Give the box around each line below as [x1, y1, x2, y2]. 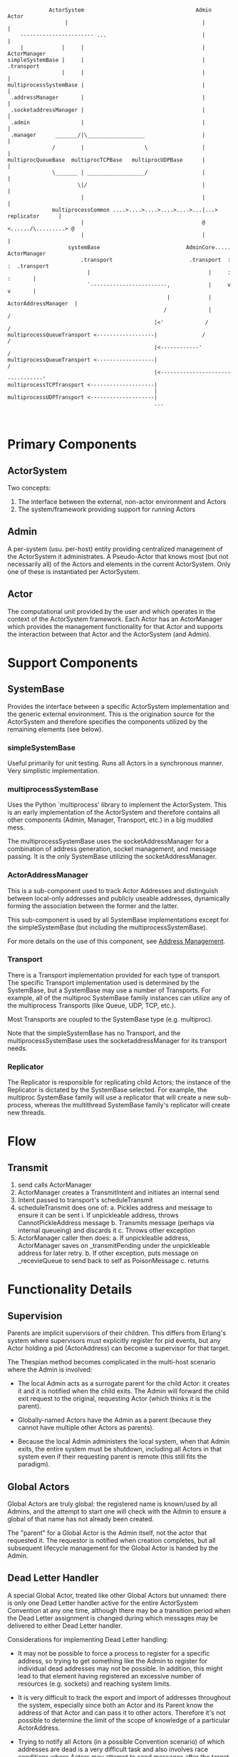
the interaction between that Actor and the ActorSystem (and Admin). [7, 630, 212, 638]
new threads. [7, 1108, 46, 1117]
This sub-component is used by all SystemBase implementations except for [7, 915, 229, 924]
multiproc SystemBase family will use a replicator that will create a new [7, 1093, 216, 1102]
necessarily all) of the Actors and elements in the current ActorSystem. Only [7, 560, 231, 568]
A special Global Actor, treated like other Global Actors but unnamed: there [7, 1591, 227, 1599]
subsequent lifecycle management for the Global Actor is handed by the [7, 1544, 219, 1552]
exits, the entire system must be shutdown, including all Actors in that [17, 1445, 222, 1454]
